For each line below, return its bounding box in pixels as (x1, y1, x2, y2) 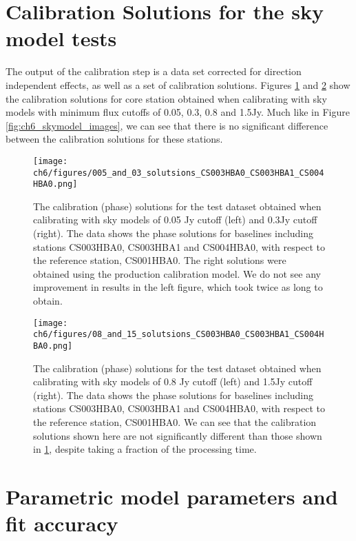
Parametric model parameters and (6, 482, 338, 510)
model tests (6, 24, 117, 52)
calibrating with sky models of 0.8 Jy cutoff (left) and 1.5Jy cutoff (33, 374, 313, 389)
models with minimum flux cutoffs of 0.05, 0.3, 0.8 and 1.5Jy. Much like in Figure (6, 105, 350, 119)
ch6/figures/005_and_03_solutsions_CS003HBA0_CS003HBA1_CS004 (33, 167, 324, 178)
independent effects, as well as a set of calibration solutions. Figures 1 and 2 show (6, 77, 350, 92)
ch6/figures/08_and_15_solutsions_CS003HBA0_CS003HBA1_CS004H (33, 329, 324, 340)
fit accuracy (6, 509, 118, 538)
